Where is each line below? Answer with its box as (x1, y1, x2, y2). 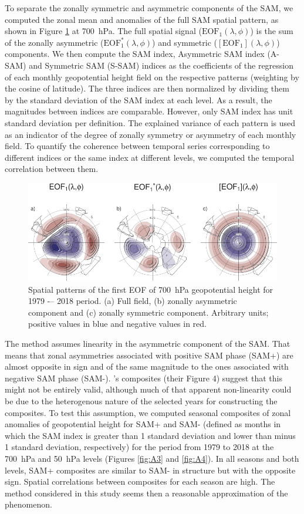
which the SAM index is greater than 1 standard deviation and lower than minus (5, 429, 296, 441)
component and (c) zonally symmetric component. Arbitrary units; (28, 306, 269, 318)
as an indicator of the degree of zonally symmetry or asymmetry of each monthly (5, 128, 296, 140)
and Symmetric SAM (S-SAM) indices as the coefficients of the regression (29, 59, 294, 71)
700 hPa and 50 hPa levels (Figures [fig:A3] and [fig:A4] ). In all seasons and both (5, 452, 299, 464)
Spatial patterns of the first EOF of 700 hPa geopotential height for (28, 283, 273, 295)
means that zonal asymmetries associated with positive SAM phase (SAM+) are (5, 349, 293, 361)
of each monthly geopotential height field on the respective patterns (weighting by (5, 70, 299, 83)
